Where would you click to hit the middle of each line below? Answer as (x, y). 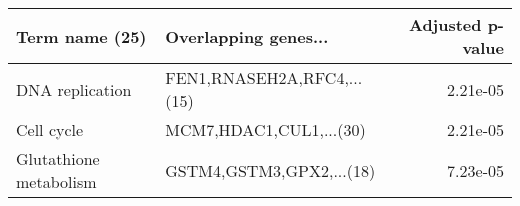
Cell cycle (50, 129)
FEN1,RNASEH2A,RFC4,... (264, 77)
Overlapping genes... (247, 36)
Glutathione (58, 158)
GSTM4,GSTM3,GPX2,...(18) (270, 170)
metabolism (56, 181)
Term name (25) (81, 36)
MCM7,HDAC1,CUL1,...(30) (265, 129)
